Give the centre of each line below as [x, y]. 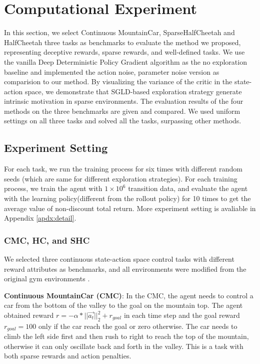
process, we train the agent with [53, 188]
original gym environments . [47, 279]
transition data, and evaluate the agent [188, 188]
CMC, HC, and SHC [47, 240]
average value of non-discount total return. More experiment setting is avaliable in [130, 208]
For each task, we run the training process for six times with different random [123, 169]
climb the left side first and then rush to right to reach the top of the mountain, [126, 336]
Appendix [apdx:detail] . [40, 218]
